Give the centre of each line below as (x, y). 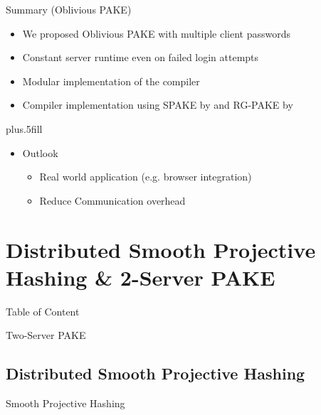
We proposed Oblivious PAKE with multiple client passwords (156, 33)
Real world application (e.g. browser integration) (146, 177)
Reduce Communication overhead (112, 200)
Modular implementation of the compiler (111, 81)
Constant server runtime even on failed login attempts (141, 57)
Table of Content (43, 311)
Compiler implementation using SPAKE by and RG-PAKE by (158, 105)
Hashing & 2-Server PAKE (141, 277)
